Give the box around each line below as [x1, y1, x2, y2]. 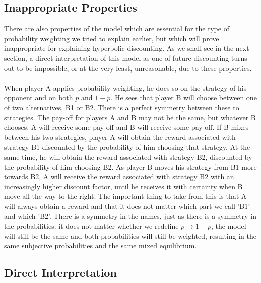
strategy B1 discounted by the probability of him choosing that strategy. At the [4, 141, 250, 152]
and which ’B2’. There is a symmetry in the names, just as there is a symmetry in [4, 210, 256, 221]
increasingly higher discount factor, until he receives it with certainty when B [4, 181, 243, 191]
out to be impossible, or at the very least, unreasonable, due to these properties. [4, 62, 252, 73]
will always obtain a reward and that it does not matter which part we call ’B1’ [4, 200, 250, 211]
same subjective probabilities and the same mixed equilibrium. [4, 240, 197, 251]
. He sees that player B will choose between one [110, 92, 257, 103]
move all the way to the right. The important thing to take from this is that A [4, 191, 247, 201]
